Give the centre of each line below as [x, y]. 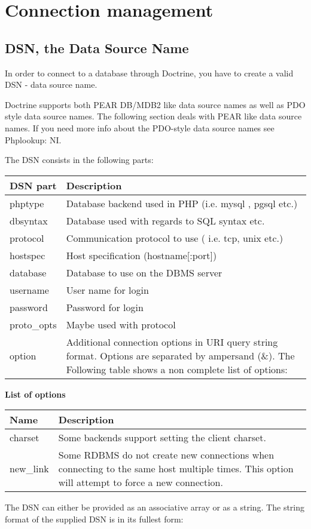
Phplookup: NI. [33, 139]
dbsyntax [29, 220]
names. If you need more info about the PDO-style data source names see [140, 127]
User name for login [107, 290]
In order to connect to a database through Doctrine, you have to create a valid [149, 73]
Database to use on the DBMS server [144, 272]
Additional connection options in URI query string [172, 342]
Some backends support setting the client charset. [162, 438]
